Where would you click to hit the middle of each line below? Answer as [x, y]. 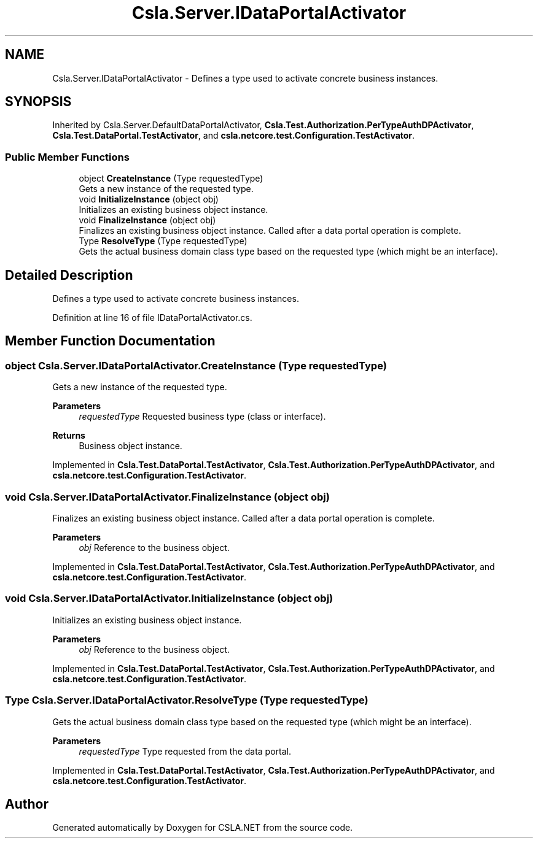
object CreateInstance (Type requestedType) [171, 179]
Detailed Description [69, 275]
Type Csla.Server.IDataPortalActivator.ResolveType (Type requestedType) [187, 700]
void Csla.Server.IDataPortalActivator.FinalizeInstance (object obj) [167, 497]
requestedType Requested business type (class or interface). [202, 417]
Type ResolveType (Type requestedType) [163, 241]
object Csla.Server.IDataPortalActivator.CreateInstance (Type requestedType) [196, 365]
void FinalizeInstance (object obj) [147, 220]
